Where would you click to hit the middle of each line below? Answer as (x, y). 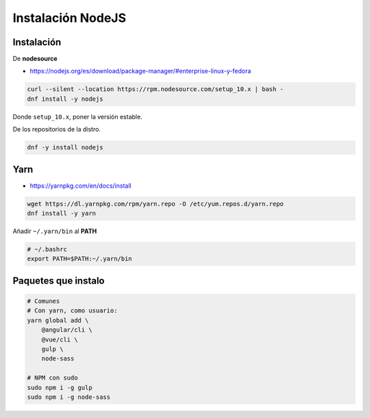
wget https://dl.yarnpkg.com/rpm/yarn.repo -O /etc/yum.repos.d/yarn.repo (156, 204)
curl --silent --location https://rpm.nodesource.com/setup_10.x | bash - (156, 89)
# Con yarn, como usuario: (72, 311)
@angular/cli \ (67, 330)
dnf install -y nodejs (65, 99)
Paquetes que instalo (59, 281)
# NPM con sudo (52, 378)
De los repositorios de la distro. (57, 130)
